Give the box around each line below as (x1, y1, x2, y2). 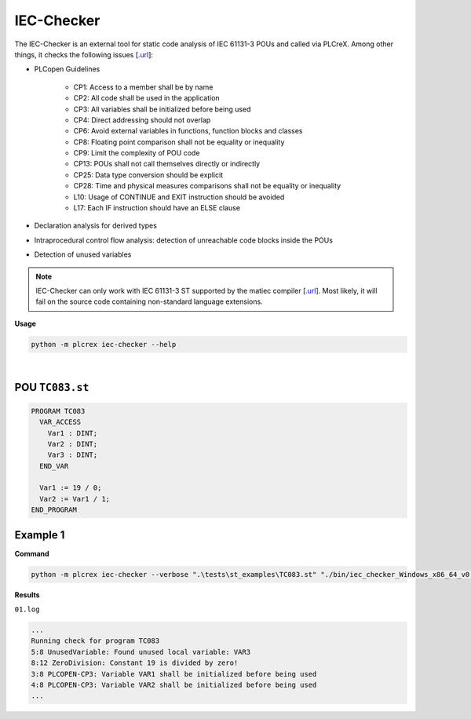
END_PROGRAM (31, 505, 78, 514)
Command (14, 549, 50, 558)
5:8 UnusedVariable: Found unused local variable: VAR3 (31, 648, 251, 656)
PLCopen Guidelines (34, 64, 100, 74)
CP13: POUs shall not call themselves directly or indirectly (73, 159, 261, 169)
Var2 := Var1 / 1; (39, 495, 110, 503)
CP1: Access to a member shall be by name (73, 82, 214, 92)
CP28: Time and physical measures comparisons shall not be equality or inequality (73, 181, 341, 191)
